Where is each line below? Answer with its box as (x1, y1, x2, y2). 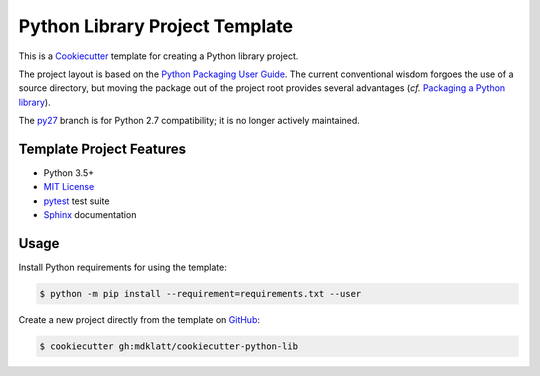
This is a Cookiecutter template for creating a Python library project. (18, 50, 299, 62)
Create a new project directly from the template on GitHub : (18, 314, 260, 326)
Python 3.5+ (43, 167, 95, 179)
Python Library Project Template (18, 15, 294, 37)
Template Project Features (18, 140, 187, 157)
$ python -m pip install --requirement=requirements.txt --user (39, 288, 362, 300)
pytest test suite (43, 195, 110, 207)
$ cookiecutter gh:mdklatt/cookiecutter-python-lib (39, 341, 299, 352)
